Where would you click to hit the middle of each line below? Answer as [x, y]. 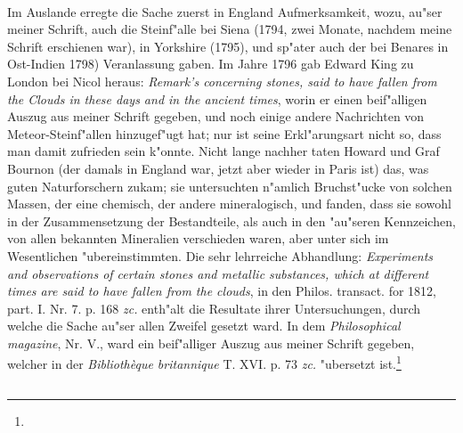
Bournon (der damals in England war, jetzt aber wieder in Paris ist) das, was [218, 168]
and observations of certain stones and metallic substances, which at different [218, 273]
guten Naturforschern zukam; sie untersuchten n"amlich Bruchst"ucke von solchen [230, 186]
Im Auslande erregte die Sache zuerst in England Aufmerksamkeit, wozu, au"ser [225, 11]
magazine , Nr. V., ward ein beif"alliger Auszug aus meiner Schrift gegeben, [211, 343]
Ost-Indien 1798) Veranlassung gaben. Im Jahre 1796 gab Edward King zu [211, 64]
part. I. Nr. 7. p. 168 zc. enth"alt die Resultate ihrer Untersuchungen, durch [214, 308]
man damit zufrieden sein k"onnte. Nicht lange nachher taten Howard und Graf [223, 151]
